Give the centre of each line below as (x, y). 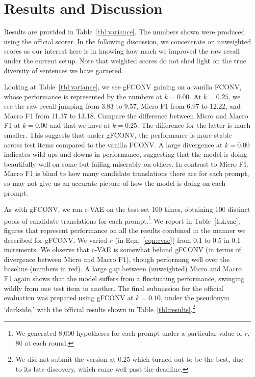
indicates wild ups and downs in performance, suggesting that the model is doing (126, 154)
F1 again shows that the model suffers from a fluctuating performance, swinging (124, 278)
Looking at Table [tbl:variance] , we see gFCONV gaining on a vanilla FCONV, (123, 87)
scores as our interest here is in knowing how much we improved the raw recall (122, 51)
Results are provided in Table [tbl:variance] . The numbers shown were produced (125, 32)
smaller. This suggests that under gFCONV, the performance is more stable (118, 135)
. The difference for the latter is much (194, 125)
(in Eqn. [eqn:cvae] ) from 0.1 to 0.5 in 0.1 (178, 240)
